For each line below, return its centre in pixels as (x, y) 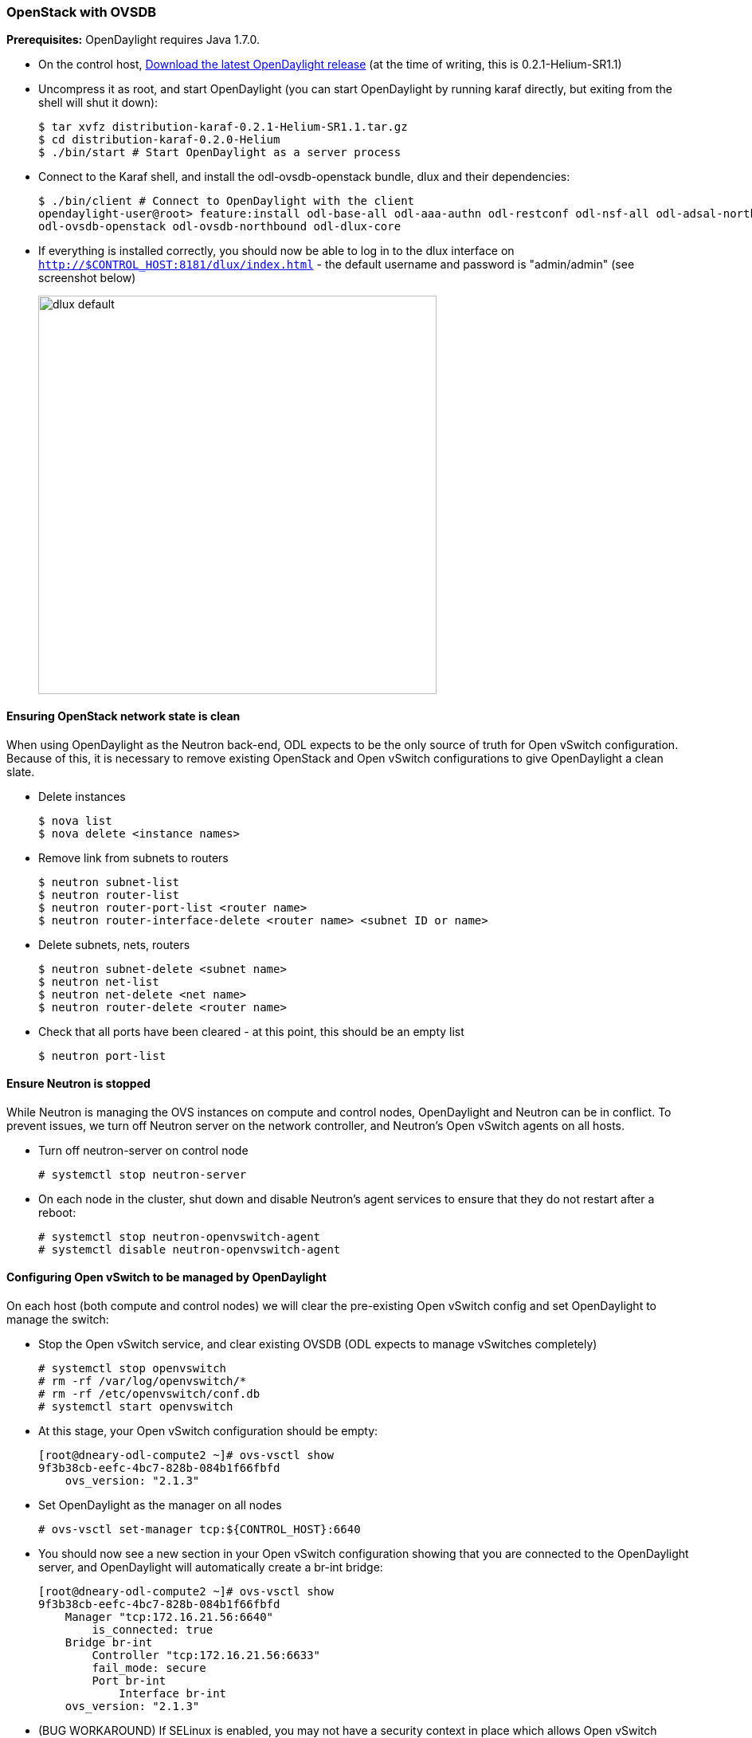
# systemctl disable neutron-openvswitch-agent (190, 1249)
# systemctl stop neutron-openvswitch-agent (180, 1236)
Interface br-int (173, 1694)
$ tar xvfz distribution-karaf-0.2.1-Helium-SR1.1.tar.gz (223, 127)
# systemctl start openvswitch (136, 1407)
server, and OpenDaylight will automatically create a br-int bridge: (211, 1567)
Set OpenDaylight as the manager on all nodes (160, 1505)
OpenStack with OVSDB (82, 12)
